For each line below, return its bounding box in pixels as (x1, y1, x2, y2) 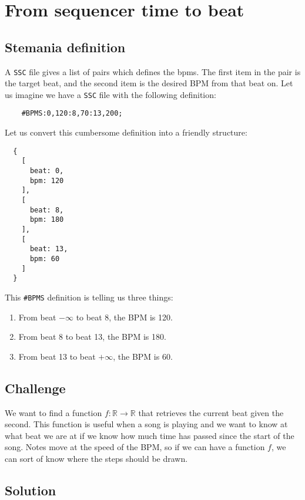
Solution (5, 481, 56, 499)
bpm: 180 (29, 215, 64, 224)
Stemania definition (5, 38, 126, 56)
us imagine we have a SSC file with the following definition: (5, 88, 216, 100)
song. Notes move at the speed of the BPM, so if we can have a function (5, 441, 265, 453)
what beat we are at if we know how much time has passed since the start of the (5, 429, 294, 441)
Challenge (5, 379, 66, 397)
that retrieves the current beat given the (138, 406, 284, 418)
